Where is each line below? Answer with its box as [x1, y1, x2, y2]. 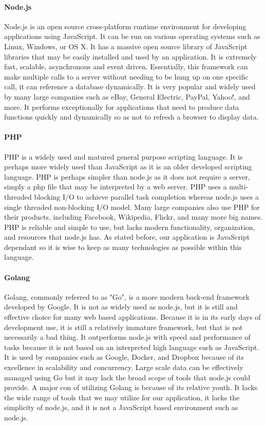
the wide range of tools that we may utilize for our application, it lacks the [4, 392, 240, 402]
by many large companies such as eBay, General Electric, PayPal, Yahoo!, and [4, 91, 250, 102]
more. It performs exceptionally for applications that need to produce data [4, 101, 239, 112]
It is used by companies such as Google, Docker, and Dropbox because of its [4, 352, 244, 362]
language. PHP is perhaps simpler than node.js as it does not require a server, [4, 171, 250, 182]
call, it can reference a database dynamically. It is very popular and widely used [4, 81, 256, 92]
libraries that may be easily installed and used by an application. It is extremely [4, 51, 257, 62]
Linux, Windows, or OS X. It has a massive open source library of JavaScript [4, 41, 248, 51]
